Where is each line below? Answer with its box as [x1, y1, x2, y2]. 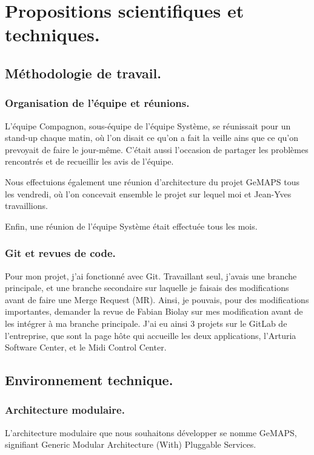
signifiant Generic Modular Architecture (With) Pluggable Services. [5, 438, 256, 451]
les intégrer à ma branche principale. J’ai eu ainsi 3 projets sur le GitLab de [5, 316, 287, 329]
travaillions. [5, 199, 48, 212]
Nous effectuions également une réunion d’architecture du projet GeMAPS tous [5, 175, 300, 188]
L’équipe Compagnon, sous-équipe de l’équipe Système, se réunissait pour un [5, 119, 291, 132]
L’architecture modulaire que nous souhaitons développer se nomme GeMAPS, [5, 426, 297, 439]
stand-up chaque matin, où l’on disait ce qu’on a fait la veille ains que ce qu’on [5, 131, 299, 144]
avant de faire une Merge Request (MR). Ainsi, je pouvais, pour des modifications [5, 293, 309, 306]
